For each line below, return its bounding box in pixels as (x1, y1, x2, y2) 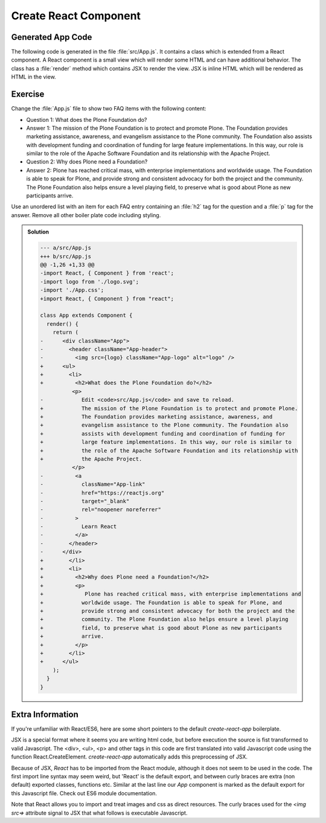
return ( (53, 329, 78, 336)
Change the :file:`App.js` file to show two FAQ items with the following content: (11, 105, 206, 112)
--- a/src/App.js (40, 244, 92, 252)
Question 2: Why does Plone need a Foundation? (26, 158, 148, 165)
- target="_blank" (40, 498, 130, 504)
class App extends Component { (40, 312, 133, 319)
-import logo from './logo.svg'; (40, 278, 139, 285)
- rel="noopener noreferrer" (40, 506, 161, 513)
